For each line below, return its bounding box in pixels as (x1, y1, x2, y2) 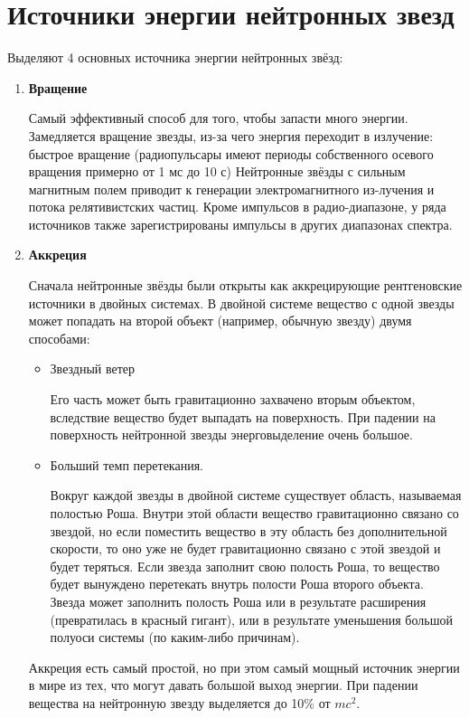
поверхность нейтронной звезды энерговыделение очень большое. (50, 425, 413, 444)
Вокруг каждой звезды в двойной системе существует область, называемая (50, 486, 462, 505)
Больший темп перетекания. (50, 455, 203, 474)
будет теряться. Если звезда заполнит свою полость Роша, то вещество (50, 556, 440, 575)
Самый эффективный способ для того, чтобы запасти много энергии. (28, 109, 408, 128)
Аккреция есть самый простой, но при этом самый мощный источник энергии (28, 657, 460, 676)
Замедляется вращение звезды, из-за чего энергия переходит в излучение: (28, 126, 434, 145)
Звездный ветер (50, 359, 136, 378)
